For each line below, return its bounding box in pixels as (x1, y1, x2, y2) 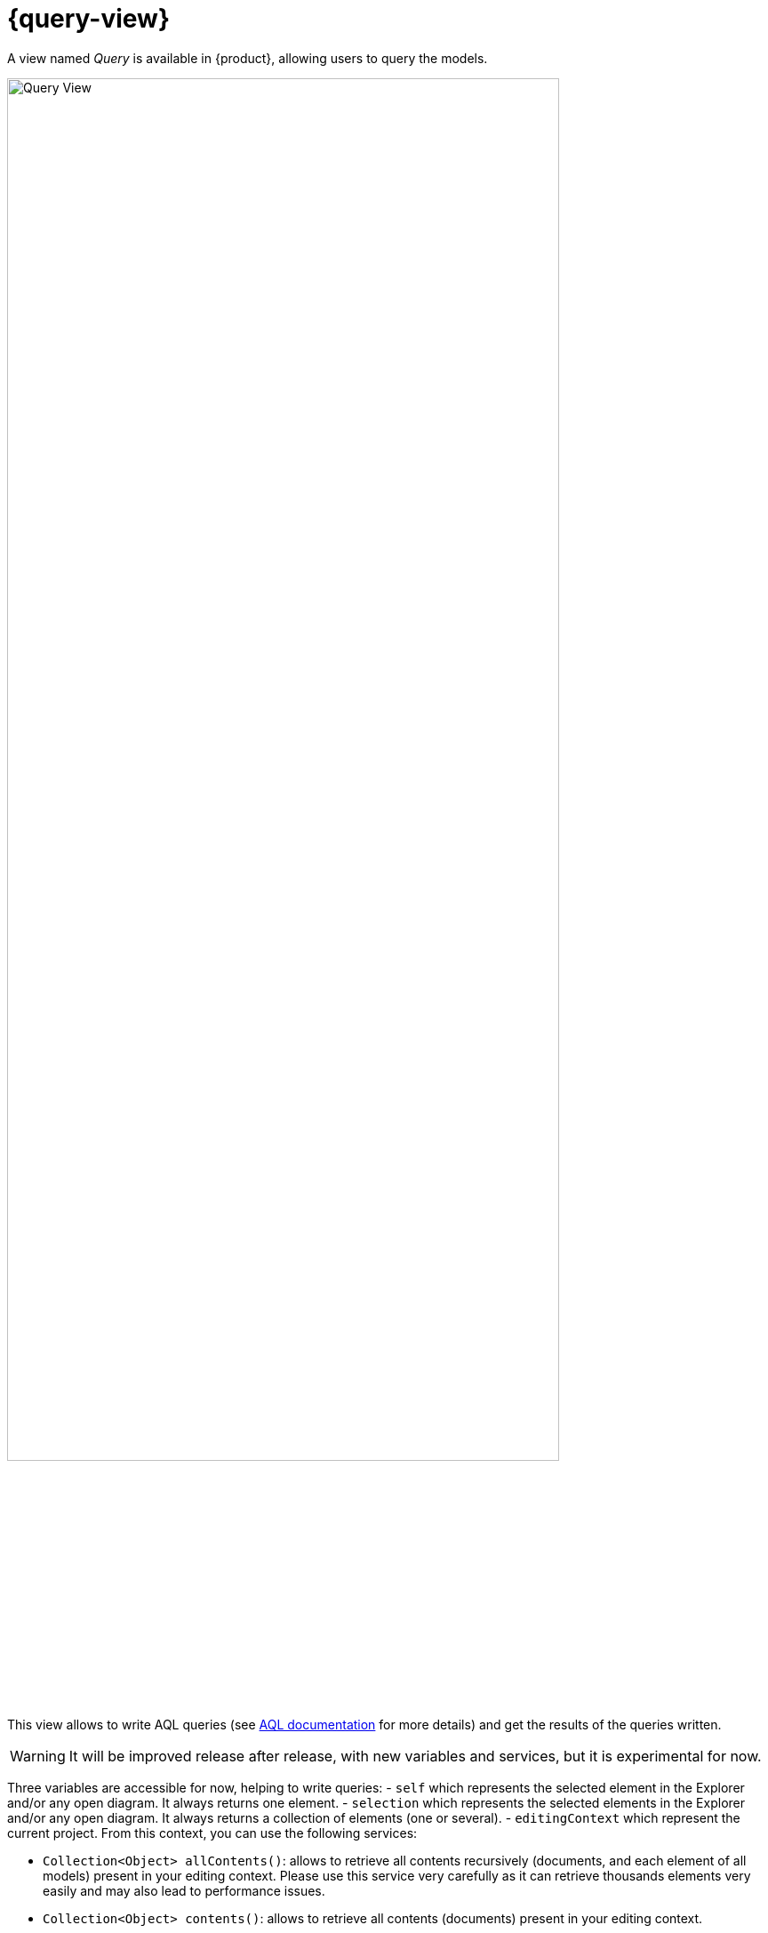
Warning (10, 1746, 66, 1765)
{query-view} (7, 4, 171, 34)
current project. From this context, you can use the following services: (7, 1825, 418, 1841)
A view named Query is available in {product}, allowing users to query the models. (7, 50, 488, 66)
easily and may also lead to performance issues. (43, 1882, 325, 1898)
